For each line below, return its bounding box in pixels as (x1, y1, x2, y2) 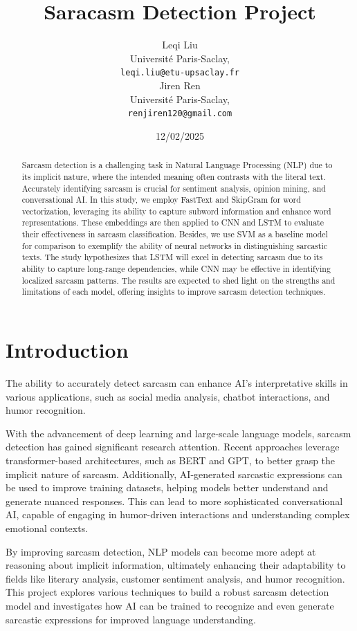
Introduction (6, 336, 129, 364)
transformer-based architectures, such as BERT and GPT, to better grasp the (6, 452, 336, 467)
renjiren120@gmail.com (127, 109, 232, 119)
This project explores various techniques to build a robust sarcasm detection (6, 585, 329, 599)
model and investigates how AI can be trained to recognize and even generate (6, 598, 334, 612)
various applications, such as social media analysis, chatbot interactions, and (6, 389, 330, 403)
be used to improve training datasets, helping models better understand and (6, 480, 329, 495)
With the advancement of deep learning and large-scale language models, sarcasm (6, 426, 351, 440)
